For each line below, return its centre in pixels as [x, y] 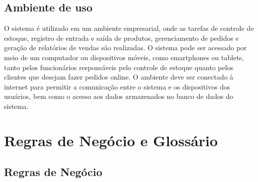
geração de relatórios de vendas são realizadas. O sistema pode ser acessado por [126, 47]
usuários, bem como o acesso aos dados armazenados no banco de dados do [119, 96]
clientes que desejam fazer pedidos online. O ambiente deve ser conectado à [119, 77]
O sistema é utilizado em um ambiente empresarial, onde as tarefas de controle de [129, 28]
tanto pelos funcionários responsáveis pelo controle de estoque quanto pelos [119, 67]
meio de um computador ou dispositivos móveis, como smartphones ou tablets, [124, 57]
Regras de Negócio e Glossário [111, 140]
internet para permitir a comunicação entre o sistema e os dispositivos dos [117, 86]
